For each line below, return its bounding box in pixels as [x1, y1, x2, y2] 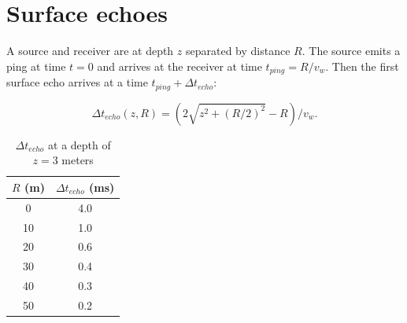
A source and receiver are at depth [6, 42, 174, 59]
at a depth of [48, 136, 111, 152]
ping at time [6, 57, 66, 74]
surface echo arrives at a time [6, 74, 148, 90]
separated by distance [186, 42, 290, 59]
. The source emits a [302, 42, 401, 59]
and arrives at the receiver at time [97, 57, 262, 74]
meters [61, 152, 94, 168]
